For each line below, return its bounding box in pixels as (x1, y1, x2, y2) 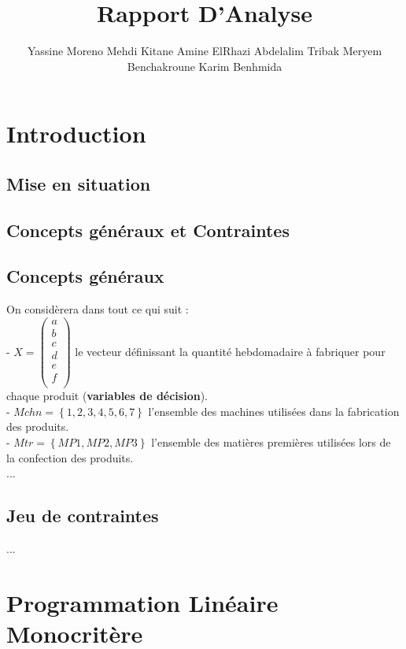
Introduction (6, 117, 146, 150)
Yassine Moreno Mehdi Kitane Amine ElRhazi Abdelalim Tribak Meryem (27, 43, 382, 59)
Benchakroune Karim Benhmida (127, 57, 282, 74)
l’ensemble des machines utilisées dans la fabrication (148, 402, 400, 419)
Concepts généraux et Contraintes (6, 217, 290, 242)
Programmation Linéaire (6, 586, 279, 618)
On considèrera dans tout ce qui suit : (6, 301, 189, 317)
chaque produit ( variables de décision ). (6, 388, 208, 404)
